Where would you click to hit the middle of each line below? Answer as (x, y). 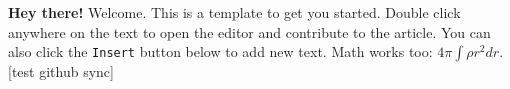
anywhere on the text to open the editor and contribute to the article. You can (249, 31)
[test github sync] (61, 71)
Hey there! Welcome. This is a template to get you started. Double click (234, 12)
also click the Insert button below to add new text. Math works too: (220, 51)
